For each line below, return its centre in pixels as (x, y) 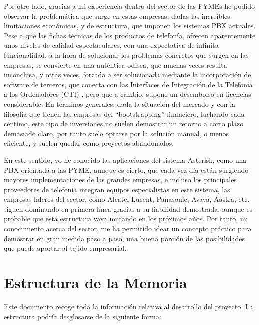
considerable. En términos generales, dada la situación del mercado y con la (120, 104)
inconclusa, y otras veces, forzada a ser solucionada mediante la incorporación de (128, 75)
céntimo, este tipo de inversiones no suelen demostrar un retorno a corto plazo (124, 124)
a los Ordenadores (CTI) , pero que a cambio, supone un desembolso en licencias (128, 94)
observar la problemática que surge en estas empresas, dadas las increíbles (117, 16)
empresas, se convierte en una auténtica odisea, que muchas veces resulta (116, 65)
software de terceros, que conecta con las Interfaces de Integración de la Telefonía (128, 84)
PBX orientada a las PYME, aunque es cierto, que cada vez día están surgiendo (126, 170)
